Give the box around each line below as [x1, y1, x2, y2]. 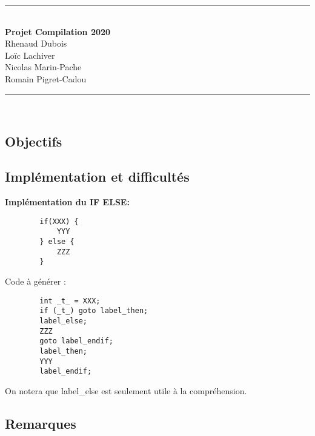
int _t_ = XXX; [39, 296, 101, 305]
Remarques [5, 414, 76, 432]
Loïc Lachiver [5, 48, 55, 61]
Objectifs [5, 131, 62, 150]
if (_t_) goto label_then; [39, 306, 148, 315]
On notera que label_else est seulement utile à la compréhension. [5, 384, 247, 397]
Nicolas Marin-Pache [5, 61, 82, 73]
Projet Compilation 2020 [5, 25, 111, 38]
